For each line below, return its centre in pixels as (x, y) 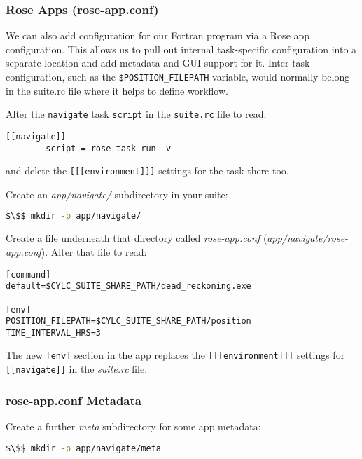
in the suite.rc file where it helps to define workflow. (117, 90)
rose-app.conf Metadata (74, 400)
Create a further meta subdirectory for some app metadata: (133, 426)
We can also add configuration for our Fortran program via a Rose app (158, 35)
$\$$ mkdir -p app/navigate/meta (83, 448)
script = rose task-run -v (109, 148)
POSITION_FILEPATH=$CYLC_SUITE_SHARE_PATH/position (128, 321)
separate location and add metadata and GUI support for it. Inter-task (158, 63)
